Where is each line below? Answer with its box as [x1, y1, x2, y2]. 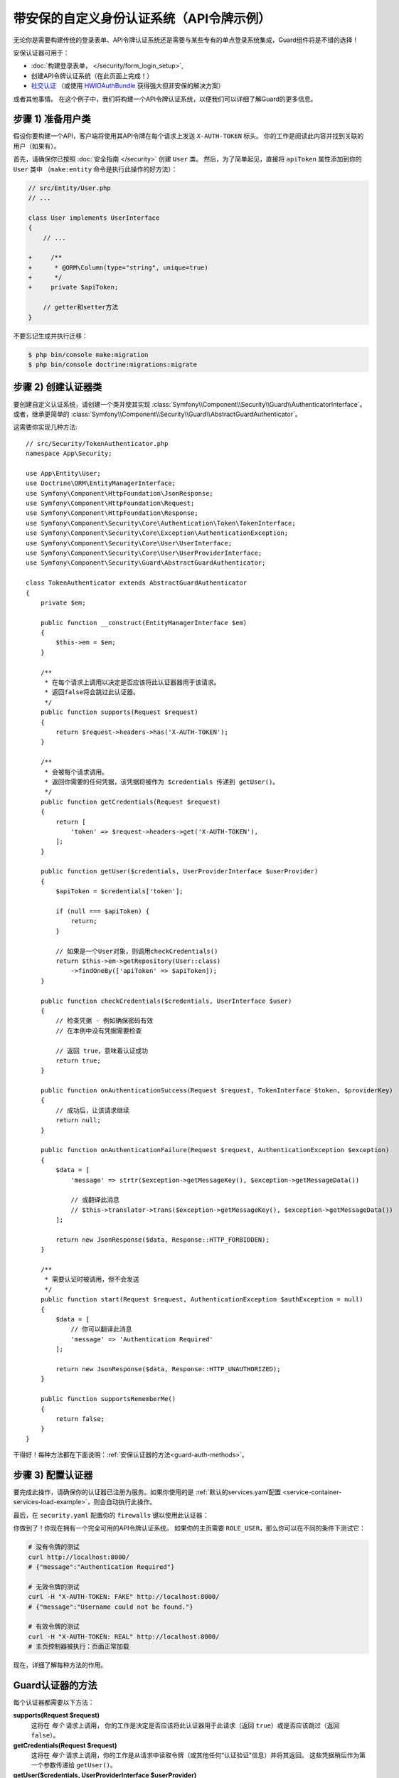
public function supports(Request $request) [40, 708, 198, 716]
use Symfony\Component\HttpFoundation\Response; [26, 509, 198, 517]
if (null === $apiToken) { [55, 907, 150, 915]
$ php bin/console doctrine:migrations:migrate [28, 361, 197, 368]
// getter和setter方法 [43, 303, 119, 312]
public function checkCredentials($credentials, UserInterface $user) [40, 996, 292, 1005]
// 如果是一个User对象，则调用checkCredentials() [55, 947, 218, 955]
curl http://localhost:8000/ [28, 1553, 130, 1561]
